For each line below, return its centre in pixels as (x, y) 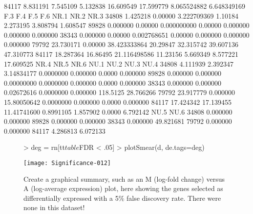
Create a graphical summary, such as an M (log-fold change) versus (124, 178)
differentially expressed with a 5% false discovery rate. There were (122, 198)
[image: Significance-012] (67, 163)
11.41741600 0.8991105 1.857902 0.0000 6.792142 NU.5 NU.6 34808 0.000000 (118, 111)
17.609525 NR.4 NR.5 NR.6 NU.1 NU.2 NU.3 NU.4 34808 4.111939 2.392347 (119, 63)
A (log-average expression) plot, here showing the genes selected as (123, 188)
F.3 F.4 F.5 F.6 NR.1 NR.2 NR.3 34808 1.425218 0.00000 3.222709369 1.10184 (121, 15)
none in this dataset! (54, 207)
